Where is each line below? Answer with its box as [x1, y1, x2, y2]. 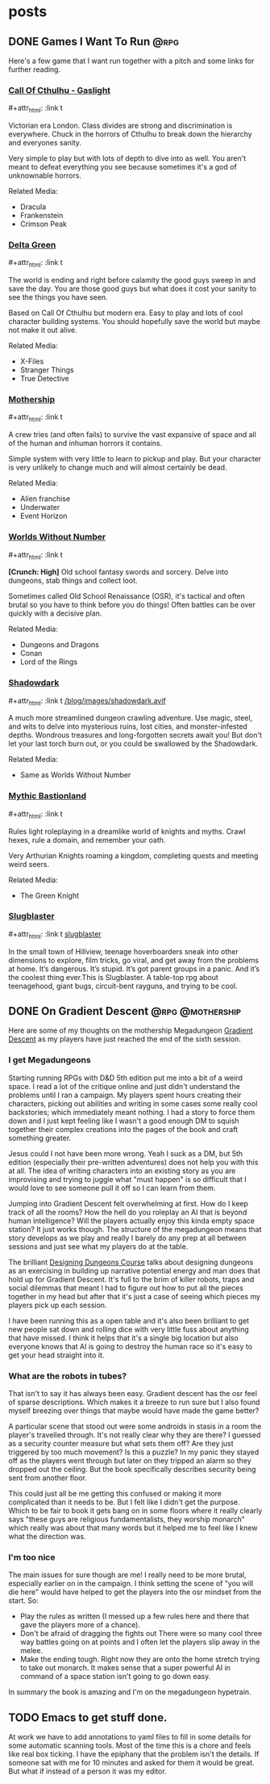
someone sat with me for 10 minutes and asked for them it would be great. [8, 1758, 255, 1768]
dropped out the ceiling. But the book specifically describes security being [8, 1465, 256, 1475]
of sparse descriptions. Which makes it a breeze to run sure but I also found [8, 1397, 260, 1407]
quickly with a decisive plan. [8, 608, 102, 618]
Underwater [19, 503, 60, 512]
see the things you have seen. [8, 292, 108, 302]
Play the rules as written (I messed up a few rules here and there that [19, 1611, 250, 1622]
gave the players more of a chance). [19, 1620, 141, 1630]
